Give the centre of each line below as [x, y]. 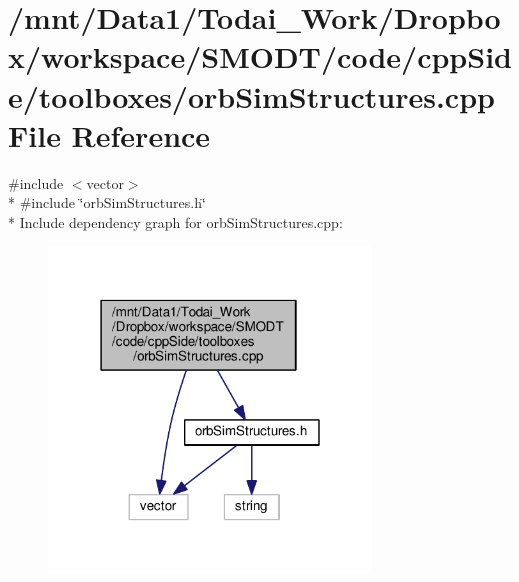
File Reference [109, 134]
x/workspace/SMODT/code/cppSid [260, 56]
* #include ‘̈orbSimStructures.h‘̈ [107, 202]
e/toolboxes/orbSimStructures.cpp [251, 95]
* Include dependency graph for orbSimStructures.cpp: [175, 221]
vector [105, 182]
